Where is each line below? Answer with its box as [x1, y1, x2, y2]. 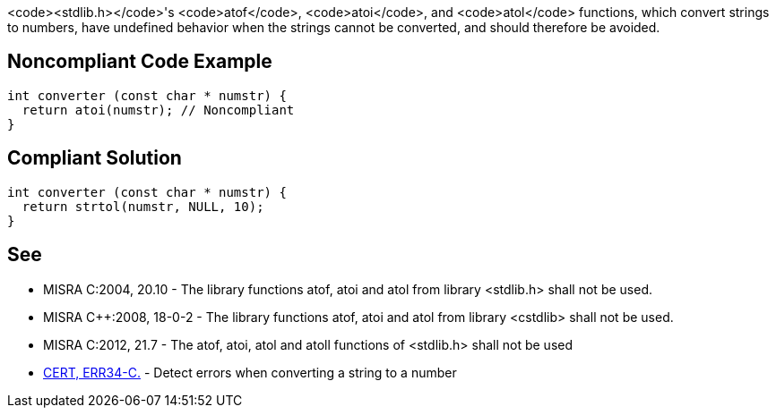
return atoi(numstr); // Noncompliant [22, 102, 295, 117]
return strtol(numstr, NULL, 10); [22, 199, 264, 214]
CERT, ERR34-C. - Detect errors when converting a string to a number [43, 364, 457, 380]
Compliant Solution [7, 147, 182, 170]
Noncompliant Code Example [7, 50, 272, 73]
